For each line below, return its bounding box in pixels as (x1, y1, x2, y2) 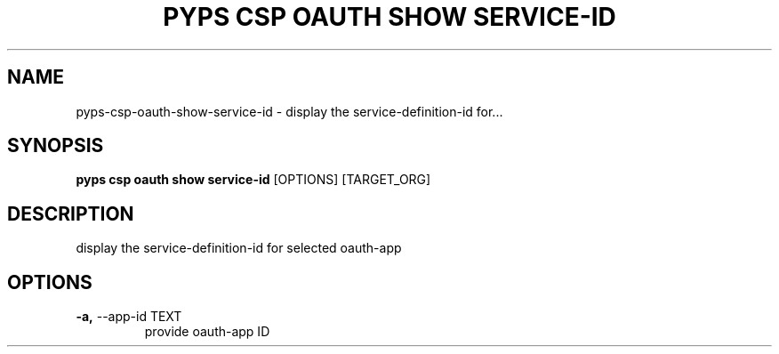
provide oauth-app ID (144, 324, 270, 340)
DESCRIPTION (7, 202, 134, 225)
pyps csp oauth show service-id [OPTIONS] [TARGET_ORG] (76, 172, 431, 188)
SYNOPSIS (7, 134, 104, 157)
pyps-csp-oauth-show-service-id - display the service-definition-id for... (76, 103, 503, 119)
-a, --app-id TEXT (76, 309, 182, 325)
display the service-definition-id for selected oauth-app (76, 240, 402, 256)
